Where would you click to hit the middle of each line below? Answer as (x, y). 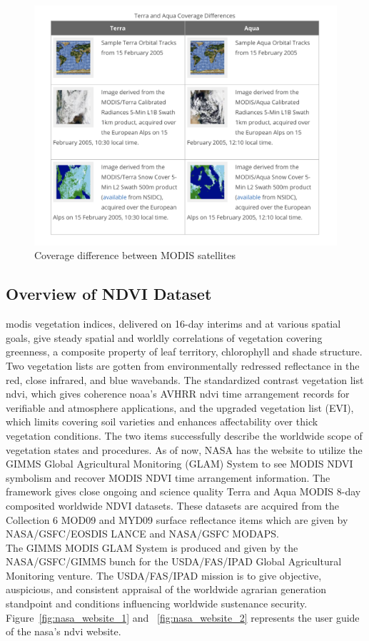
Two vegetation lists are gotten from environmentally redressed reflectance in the (183, 365)
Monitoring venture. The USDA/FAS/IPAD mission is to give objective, (164, 575)
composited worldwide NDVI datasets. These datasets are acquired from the (173, 505)
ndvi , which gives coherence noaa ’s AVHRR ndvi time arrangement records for (178, 394)
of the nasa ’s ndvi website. (64, 631)
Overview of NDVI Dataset (109, 294)
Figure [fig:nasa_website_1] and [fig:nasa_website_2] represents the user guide (183, 617)
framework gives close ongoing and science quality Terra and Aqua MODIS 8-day (183, 491)
